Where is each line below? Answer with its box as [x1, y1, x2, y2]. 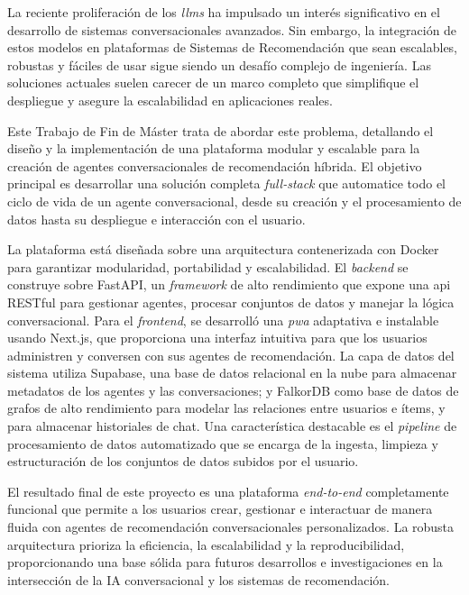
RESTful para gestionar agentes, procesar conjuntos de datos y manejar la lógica [7, 292, 455, 311]
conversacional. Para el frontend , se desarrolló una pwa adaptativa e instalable [7, 310, 439, 329]
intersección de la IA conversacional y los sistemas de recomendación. [7, 570, 391, 589]
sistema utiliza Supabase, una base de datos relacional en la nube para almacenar [7, 363, 457, 382]
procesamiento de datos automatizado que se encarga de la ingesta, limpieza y [7, 434, 438, 453]
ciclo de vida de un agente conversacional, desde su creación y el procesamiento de [7, 191, 462, 210]
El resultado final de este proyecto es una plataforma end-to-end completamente [7, 481, 449, 500]
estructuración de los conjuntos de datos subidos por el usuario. [7, 452, 359, 471]
